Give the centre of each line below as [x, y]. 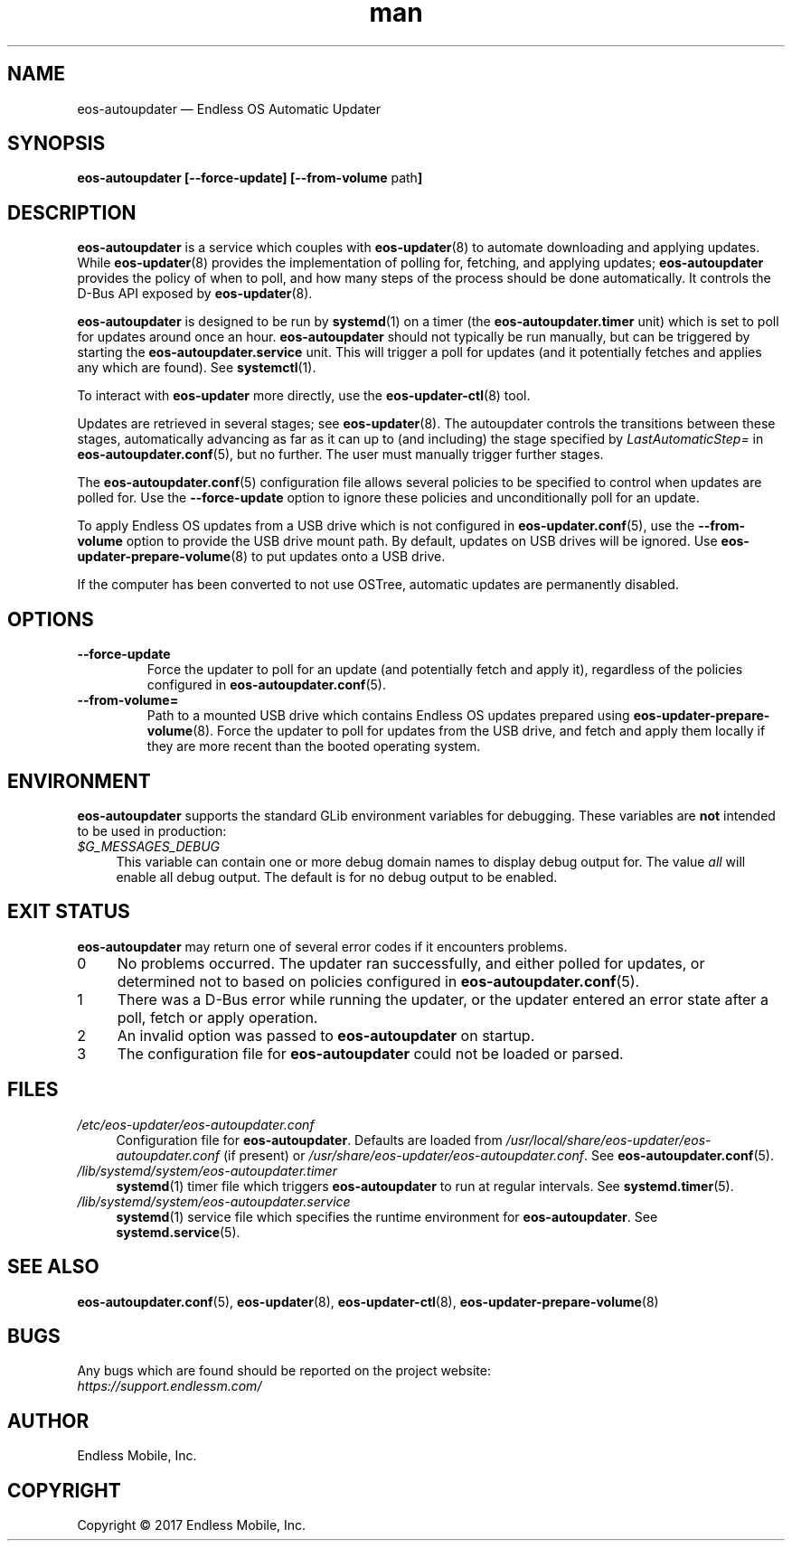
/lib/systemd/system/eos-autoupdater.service [214, 1201]
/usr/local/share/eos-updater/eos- [608, 1140]
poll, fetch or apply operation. [217, 1017]
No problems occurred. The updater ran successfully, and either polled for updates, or [411, 963]
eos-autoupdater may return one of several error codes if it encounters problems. [322, 946]
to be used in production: [152, 830]
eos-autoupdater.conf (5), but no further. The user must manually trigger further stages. [340, 455]
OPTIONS [51, 619]
